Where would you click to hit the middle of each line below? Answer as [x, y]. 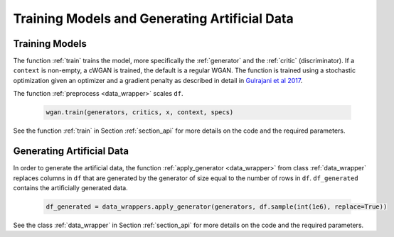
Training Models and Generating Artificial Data [154, 18]
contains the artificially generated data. [70, 187]
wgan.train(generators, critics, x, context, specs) [140, 112]
